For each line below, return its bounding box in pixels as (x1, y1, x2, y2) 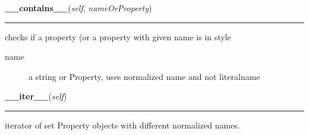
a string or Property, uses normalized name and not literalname (29, 70, 260, 82)
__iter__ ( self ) (5, 90, 67, 102)
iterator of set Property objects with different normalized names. (5, 118, 240, 131)
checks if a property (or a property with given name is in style (5, 30, 231, 43)
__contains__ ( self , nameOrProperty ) (5, 2, 152, 14)
